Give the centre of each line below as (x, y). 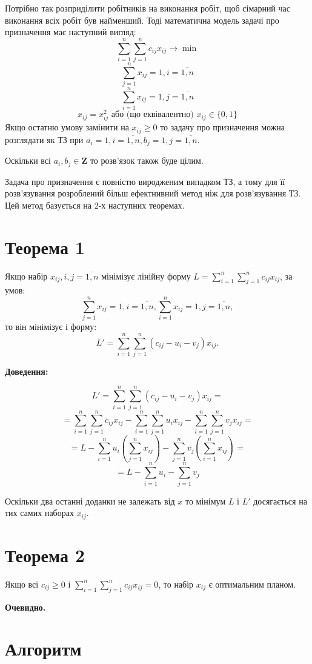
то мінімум (205, 501)
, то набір (176, 584)
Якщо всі (22, 584)
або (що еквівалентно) (152, 115)
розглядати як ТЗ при (44, 139)
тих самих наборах (39, 513)
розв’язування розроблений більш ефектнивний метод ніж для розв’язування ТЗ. (153, 193)
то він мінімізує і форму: (51, 327)
